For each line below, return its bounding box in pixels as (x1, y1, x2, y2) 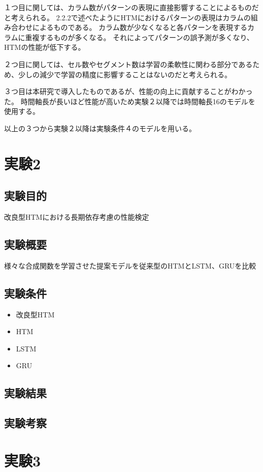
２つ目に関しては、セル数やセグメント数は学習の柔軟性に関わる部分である (4, 58, 253, 69)
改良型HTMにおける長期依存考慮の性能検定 (4, 212, 149, 222)
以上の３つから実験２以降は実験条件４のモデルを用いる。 (4, 123, 196, 133)
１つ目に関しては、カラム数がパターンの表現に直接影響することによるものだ (4, 2, 259, 12)
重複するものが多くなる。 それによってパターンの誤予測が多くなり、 (25, 32, 254, 42)
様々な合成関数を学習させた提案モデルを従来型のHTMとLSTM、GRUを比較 (4, 260, 256, 271)
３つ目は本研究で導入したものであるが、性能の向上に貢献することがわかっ (4, 86, 253, 97)
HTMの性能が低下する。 (4, 42, 85, 52)
